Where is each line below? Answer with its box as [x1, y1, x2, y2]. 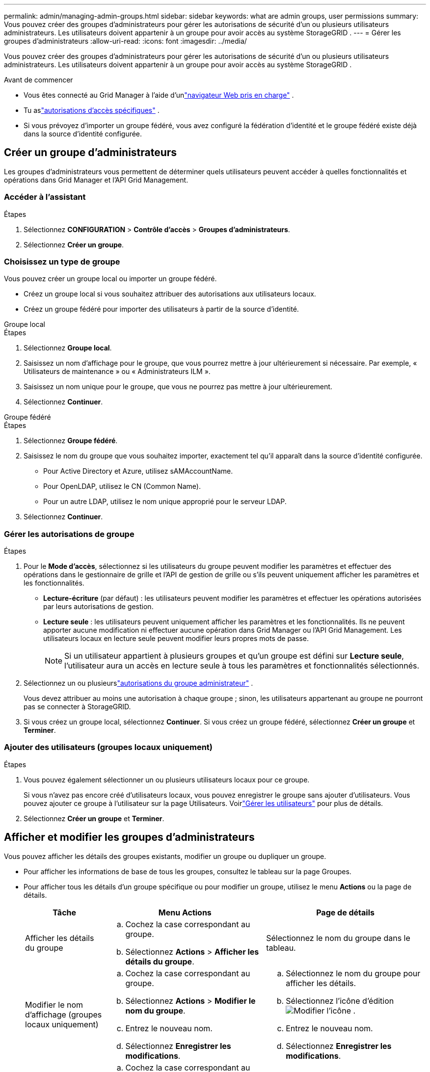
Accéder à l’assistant [4, 192, 86, 202]
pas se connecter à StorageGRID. [24, 702, 131, 711]
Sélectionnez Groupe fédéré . [24, 436, 118, 445]
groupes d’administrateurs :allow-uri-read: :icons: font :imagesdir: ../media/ [4, 37, 247, 45]
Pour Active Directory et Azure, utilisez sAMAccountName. [43, 467, 233, 476]
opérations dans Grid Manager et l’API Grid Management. [4, 175, 188, 184]
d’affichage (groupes [25, 1009, 102, 1019]
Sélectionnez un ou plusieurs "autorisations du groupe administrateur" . [24, 679, 253, 688]
